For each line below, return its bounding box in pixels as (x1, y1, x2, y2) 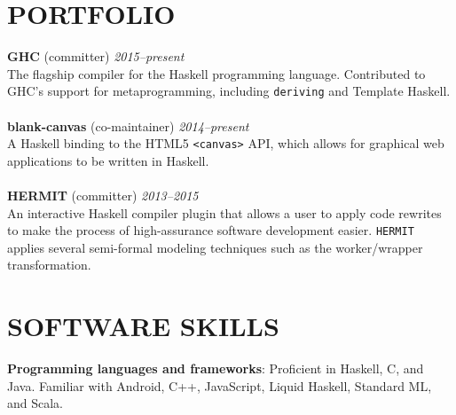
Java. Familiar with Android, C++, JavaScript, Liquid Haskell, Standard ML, (7, 376, 432, 395)
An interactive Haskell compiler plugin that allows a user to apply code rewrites (7, 203, 442, 222)
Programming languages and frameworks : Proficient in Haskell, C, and (7, 359, 424, 378)
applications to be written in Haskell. (7, 151, 209, 169)
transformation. (7, 255, 91, 274)
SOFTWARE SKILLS (7, 308, 279, 344)
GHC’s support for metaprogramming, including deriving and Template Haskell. (7, 82, 451, 100)
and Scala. (7, 394, 64, 412)
